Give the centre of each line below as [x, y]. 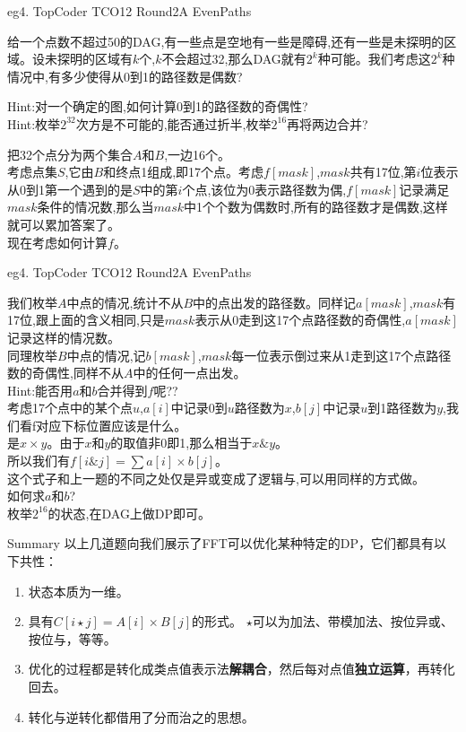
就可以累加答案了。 [64, 224]
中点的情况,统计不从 [125, 302]
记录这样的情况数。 [64, 337]
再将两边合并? [328, 123]
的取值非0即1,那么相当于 [181, 443]
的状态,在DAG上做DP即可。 [129, 513]
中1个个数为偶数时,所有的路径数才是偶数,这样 [316, 207]
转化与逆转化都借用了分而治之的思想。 [141, 716]
